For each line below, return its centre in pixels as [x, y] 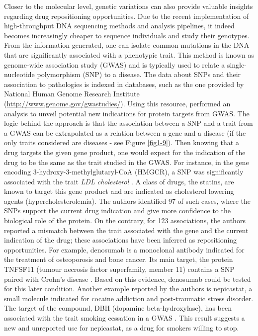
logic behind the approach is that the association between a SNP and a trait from [129, 123]
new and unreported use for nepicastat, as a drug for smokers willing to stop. [122, 327]
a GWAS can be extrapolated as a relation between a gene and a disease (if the [125, 132]
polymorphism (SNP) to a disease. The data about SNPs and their [139, 74]
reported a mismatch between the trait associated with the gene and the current [126, 230]
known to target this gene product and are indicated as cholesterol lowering [119, 191]
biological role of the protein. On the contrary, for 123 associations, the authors [125, 220]
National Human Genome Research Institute [72, 94]
